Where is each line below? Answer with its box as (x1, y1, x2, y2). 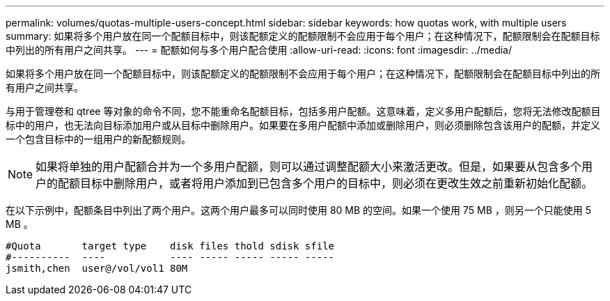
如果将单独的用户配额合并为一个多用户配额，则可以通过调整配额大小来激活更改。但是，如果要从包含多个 (36, 160, 582, 173)
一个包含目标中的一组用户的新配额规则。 (6, 133, 191, 145)
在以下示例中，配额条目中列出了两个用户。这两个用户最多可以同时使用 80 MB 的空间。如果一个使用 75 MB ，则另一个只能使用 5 (6, 204, 592, 216)
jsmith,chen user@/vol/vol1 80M (6, 263, 188, 274)
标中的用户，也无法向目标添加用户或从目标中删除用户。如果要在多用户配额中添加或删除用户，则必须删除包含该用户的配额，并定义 (6, 119, 600, 131)
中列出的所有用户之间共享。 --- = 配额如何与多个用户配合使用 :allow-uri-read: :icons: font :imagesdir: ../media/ (6, 44, 513, 56)
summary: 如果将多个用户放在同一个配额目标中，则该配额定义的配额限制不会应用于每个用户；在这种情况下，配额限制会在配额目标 (6, 30, 600, 42)
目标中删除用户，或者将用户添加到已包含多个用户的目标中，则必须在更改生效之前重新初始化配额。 (80, 176, 593, 190)
